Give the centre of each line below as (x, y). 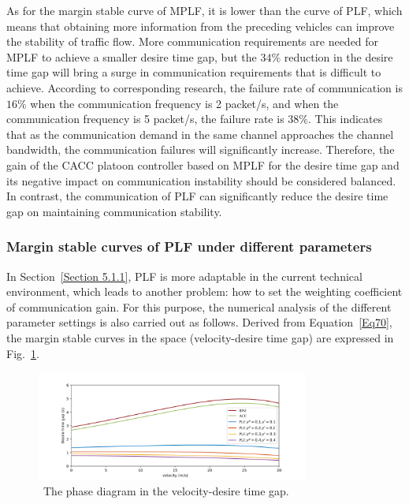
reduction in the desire (338, 56)
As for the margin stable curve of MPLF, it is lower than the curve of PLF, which (204, 10)
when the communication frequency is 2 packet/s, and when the (184, 103)
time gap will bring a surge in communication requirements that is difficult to (194, 72)
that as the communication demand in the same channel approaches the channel (200, 134)
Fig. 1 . (23, 353)
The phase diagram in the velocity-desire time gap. (166, 490)
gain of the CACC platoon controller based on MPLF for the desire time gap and (203, 164)
